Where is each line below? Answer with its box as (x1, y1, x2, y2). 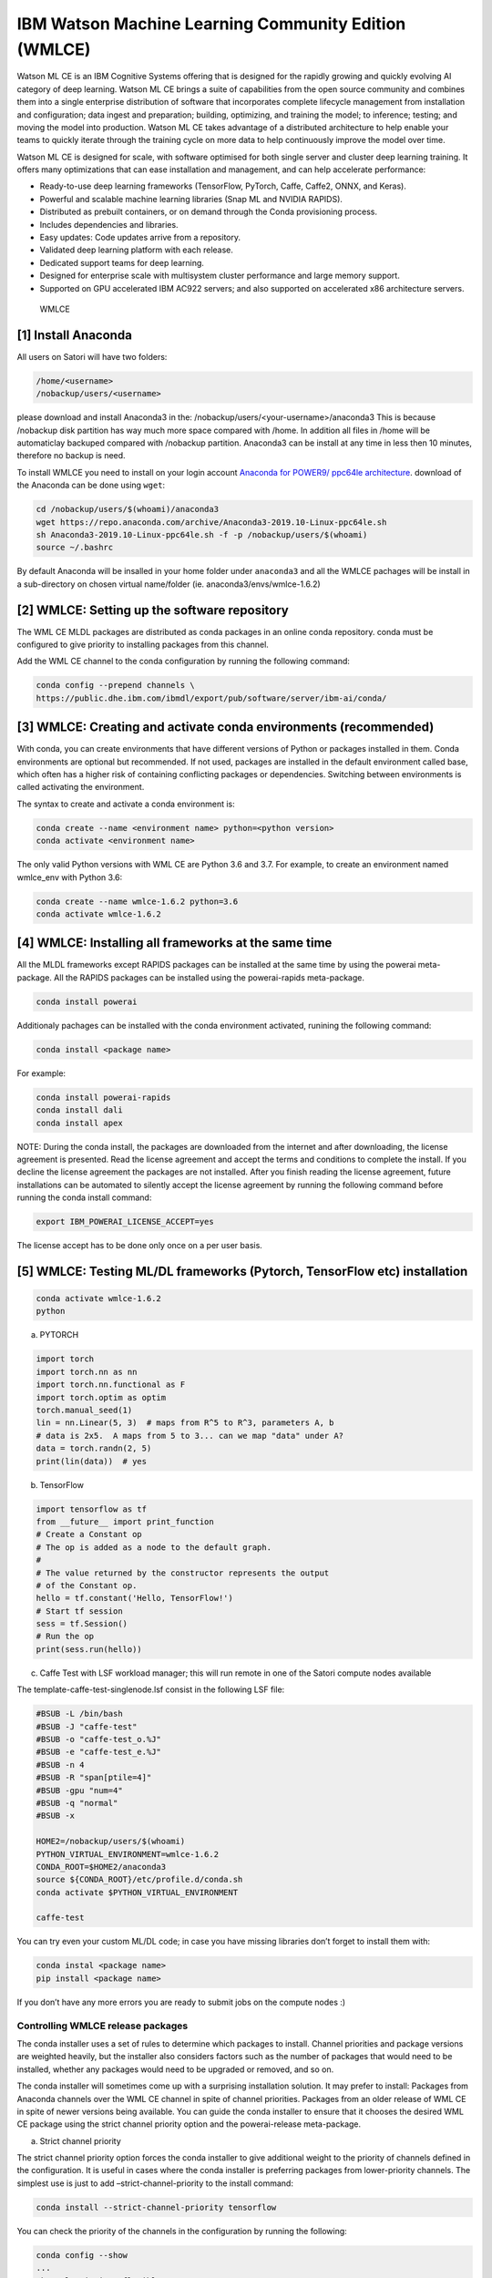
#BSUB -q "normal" (36, 1798, 118, 1808)
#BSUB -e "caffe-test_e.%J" (36, 1747, 161, 1758)
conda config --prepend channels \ (36, 680, 195, 691)
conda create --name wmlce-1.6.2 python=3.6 (36, 896, 239, 907)
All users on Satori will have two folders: (16, 351, 168, 362)
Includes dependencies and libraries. (39, 219, 179, 230)
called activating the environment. (16, 782, 145, 793)
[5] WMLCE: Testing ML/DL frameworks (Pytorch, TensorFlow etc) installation (16, 1263, 468, 1279)
